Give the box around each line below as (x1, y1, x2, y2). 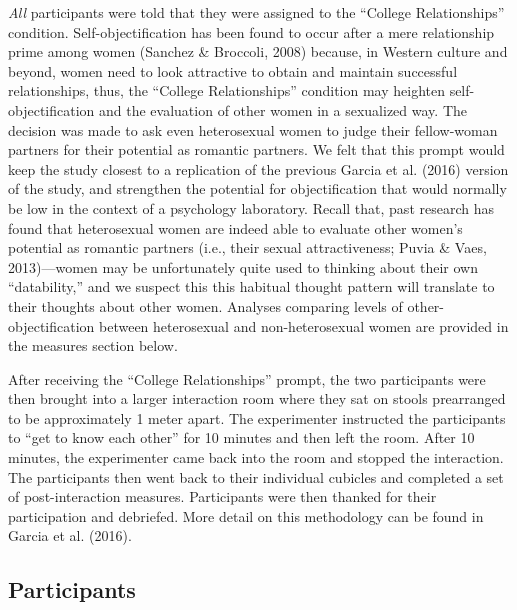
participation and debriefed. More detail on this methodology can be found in (8, 505, 484, 526)
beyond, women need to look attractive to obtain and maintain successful (8, 60, 458, 81)
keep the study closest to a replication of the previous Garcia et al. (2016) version (8, 158, 509, 179)
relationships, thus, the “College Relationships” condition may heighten (8, 80, 445, 101)
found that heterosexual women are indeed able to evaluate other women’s (8, 217, 463, 238)
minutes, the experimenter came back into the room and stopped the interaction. (8, 447, 504, 468)
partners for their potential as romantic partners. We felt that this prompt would (8, 139, 505, 160)
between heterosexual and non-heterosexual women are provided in (99, 315, 509, 336)
